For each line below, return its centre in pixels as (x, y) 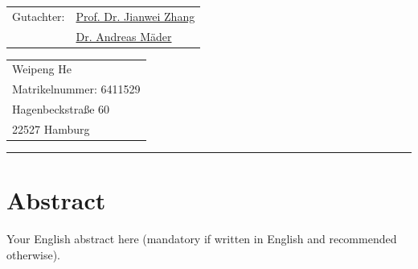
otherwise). (34, 254)
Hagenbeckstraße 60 (61, 109)
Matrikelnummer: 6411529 (76, 89)
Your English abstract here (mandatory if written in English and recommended (202, 239)
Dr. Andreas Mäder (124, 36)
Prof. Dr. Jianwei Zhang (135, 16)
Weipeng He (42, 69)
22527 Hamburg (51, 128)
